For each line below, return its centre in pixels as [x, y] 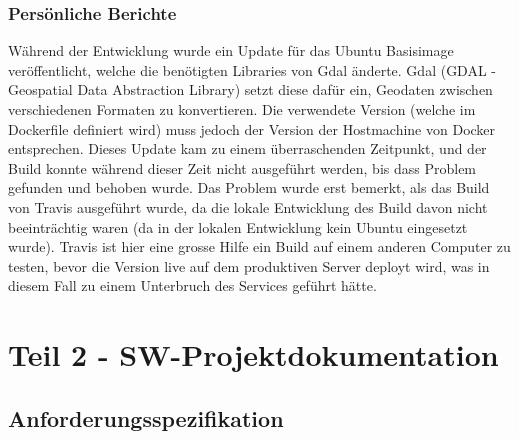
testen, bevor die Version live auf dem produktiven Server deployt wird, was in [249, 265]
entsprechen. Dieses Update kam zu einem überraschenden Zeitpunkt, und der [247, 148]
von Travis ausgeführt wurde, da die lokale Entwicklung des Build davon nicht [248, 206]
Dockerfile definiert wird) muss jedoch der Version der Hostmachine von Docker [252, 128]
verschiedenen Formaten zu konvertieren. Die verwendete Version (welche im [242, 109]
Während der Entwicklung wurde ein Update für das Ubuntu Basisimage [231, 50]
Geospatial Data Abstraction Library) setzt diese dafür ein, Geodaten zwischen [250, 89]
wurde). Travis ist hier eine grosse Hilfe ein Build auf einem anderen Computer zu [259, 246]
